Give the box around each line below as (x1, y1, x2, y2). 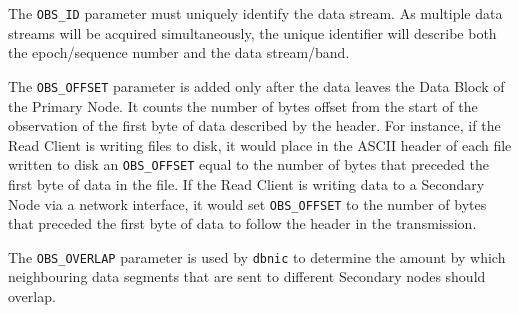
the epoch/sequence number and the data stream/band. (8, 42, 350, 63)
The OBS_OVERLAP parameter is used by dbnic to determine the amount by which (8, 246, 506, 267)
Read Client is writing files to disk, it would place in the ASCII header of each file (8, 134, 512, 155)
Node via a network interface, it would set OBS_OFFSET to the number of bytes (8, 193, 487, 214)
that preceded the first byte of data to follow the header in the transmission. (8, 213, 477, 234)
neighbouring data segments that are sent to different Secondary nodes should (8, 266, 486, 287)
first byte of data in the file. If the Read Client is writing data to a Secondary (8, 173, 485, 194)
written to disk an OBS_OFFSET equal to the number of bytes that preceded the (8, 154, 489, 175)
